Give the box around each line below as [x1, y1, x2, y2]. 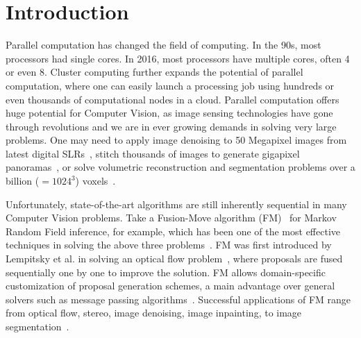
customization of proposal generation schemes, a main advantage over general [6, 278, 335, 293]
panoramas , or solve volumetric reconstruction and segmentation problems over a [6, 160, 355, 174]
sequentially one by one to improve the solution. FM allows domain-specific [6, 264, 326, 279]
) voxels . [75, 174, 116, 188]
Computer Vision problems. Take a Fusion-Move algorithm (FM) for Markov [6, 210, 337, 225]
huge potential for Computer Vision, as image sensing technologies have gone [6, 105, 333, 120]
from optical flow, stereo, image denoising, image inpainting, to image [6, 305, 302, 320]
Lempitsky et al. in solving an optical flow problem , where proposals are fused [6, 251, 343, 266]
